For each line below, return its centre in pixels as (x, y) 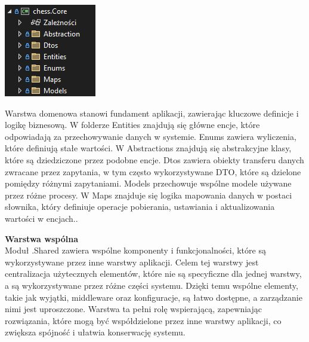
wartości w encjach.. (41, 218)
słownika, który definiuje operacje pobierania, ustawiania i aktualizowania (140, 207)
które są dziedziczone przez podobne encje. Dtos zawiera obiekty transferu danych (154, 159)
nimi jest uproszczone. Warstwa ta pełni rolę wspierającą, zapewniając (133, 309)
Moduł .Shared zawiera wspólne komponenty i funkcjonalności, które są (135, 250)
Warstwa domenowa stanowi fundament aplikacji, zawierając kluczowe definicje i (152, 113)
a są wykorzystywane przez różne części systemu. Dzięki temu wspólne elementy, (152, 285)
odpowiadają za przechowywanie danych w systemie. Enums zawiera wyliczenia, (151, 136)
